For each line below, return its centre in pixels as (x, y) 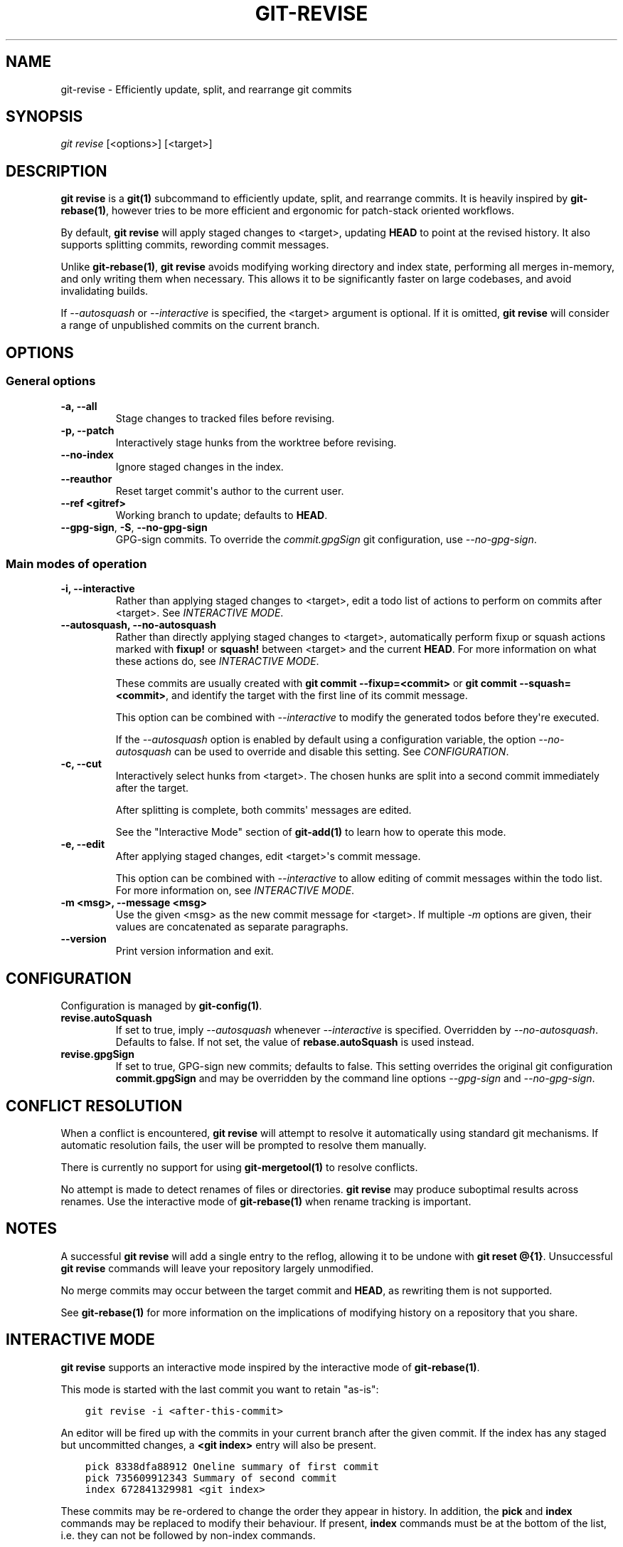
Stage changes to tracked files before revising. (225, 418)
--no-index (87, 454)
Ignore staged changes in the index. (199, 466)
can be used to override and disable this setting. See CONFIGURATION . (341, 752)
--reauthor (86, 478)
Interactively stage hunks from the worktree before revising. (256, 442)
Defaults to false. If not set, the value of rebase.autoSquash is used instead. (295, 1042)
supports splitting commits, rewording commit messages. (195, 245)
